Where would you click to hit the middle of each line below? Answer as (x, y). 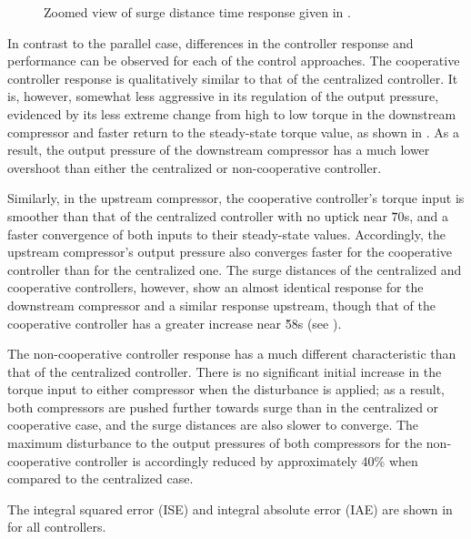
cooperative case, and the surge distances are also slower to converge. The (213, 425)
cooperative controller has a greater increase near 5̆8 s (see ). (175, 323)
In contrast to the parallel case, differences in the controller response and (210, 42)
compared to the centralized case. (100, 478)
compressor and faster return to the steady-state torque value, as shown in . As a (234, 132)
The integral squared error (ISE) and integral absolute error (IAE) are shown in (230, 508)
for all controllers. (57, 527)
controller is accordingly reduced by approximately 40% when (246, 460)
